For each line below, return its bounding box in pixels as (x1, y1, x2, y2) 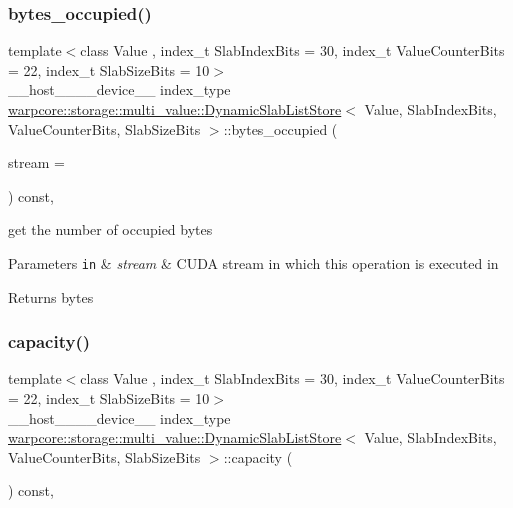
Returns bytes (8, 286, 94, 307)
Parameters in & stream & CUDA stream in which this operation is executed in (8, 252, 499, 273)
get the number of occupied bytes (8, 219, 213, 240)
